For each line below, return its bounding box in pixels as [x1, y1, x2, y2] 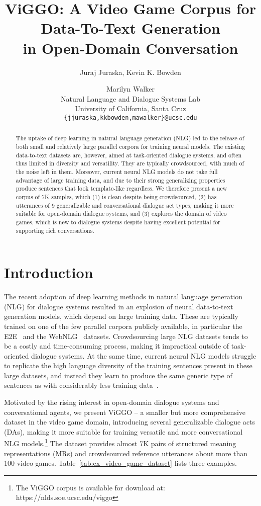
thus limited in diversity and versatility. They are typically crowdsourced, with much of [16, 159, 244, 167]
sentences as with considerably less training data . [4, 380, 159, 390]
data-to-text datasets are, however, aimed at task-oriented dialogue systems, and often [16, 150, 242, 159]
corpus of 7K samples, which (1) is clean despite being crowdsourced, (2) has [16, 192, 217, 201]
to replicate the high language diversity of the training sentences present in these [4, 360, 252, 371]
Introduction [4, 262, 93, 283]
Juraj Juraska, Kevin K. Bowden [80, 66, 181, 77]
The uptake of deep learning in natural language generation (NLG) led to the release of [16, 134, 244, 142]
